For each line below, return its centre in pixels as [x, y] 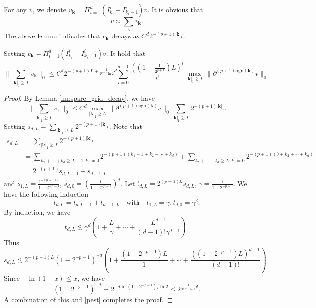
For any [15, 9]
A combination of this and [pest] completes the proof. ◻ [89, 299]
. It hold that [126, 53]
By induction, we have [37, 212]
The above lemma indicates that [52, 36]
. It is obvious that [175, 9]
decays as [125, 36]
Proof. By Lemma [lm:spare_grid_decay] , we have [79, 98]
